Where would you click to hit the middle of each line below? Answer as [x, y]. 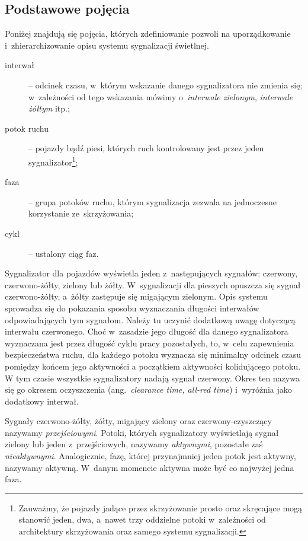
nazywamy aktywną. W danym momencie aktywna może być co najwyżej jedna [150, 467]
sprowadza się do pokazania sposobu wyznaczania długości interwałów [132, 308]
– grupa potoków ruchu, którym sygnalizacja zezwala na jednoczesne [153, 201]
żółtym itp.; [49, 108]
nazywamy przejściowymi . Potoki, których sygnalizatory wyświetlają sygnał [142, 432]
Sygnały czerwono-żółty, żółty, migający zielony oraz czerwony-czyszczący [138, 421]
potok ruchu [27, 128]
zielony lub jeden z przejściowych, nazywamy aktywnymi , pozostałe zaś [134, 444]
